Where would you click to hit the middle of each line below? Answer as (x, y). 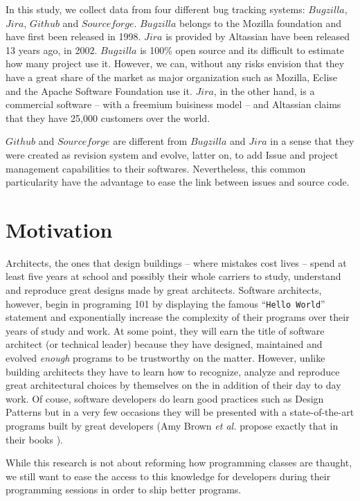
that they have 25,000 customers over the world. (108, 117)
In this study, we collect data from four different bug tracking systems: (155, 9)
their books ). (34, 439)
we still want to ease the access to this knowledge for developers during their (168, 476)
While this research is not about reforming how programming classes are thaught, (179, 463)
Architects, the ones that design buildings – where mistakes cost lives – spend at (176, 262)
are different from (150, 141)
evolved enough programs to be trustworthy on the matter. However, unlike (165, 358)
